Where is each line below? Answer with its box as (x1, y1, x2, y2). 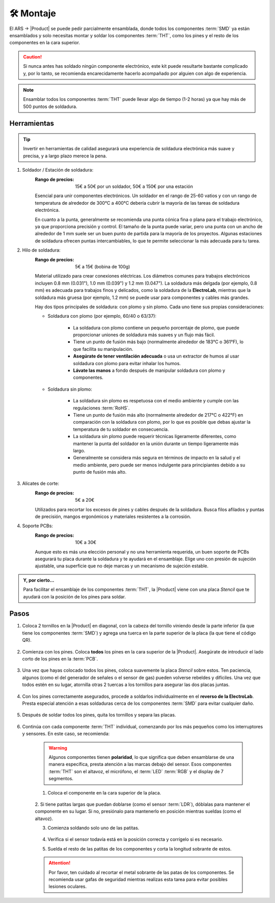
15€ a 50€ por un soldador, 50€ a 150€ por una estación (75, 183, 194, 189)
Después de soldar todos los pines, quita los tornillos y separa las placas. (22, 712, 176, 718)
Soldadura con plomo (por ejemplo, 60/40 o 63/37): (47, 313, 157, 319)
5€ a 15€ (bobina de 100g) (75, 263, 130, 269)
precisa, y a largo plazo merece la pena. (23, 153, 107, 159)
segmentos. (48, 776, 74, 782)
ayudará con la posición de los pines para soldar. (23, 593, 126, 599)
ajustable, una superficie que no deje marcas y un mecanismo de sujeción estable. (35, 563, 209, 569)
